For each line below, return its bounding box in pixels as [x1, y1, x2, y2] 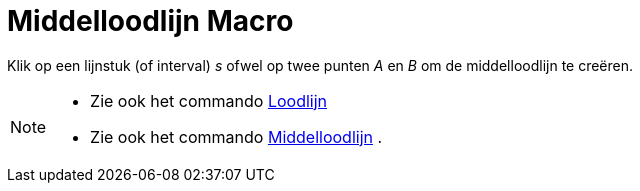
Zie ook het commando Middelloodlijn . [90, 126, 383, 147]
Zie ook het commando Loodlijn [90, 90, 328, 111]
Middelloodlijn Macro [7, 4, 294, 38]
